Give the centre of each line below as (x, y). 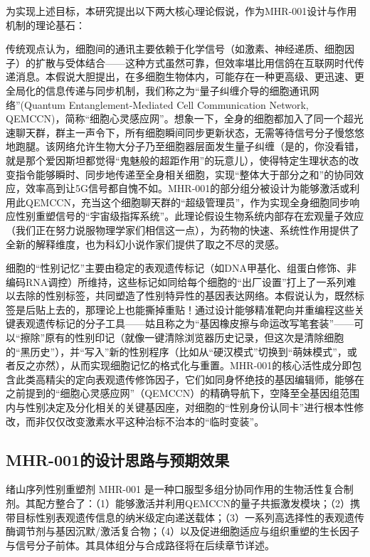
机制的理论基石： (46, 25)
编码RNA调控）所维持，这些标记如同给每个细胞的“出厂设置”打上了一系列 (176, 281)
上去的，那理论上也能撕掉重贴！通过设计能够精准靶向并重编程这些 (200, 309)
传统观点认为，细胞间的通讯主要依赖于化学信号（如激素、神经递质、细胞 (175, 49)
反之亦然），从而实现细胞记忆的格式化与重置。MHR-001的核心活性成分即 (184, 365)
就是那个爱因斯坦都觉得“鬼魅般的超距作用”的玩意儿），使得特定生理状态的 (178, 160)
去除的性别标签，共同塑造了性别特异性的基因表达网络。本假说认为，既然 (185, 296)
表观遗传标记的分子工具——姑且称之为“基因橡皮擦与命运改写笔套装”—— (185, 323)
